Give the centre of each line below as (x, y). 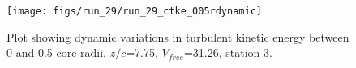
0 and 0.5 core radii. (56, 52)
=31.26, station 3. (228, 52)
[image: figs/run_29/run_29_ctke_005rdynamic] (134, 11)
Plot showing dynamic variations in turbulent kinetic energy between (178, 36)
